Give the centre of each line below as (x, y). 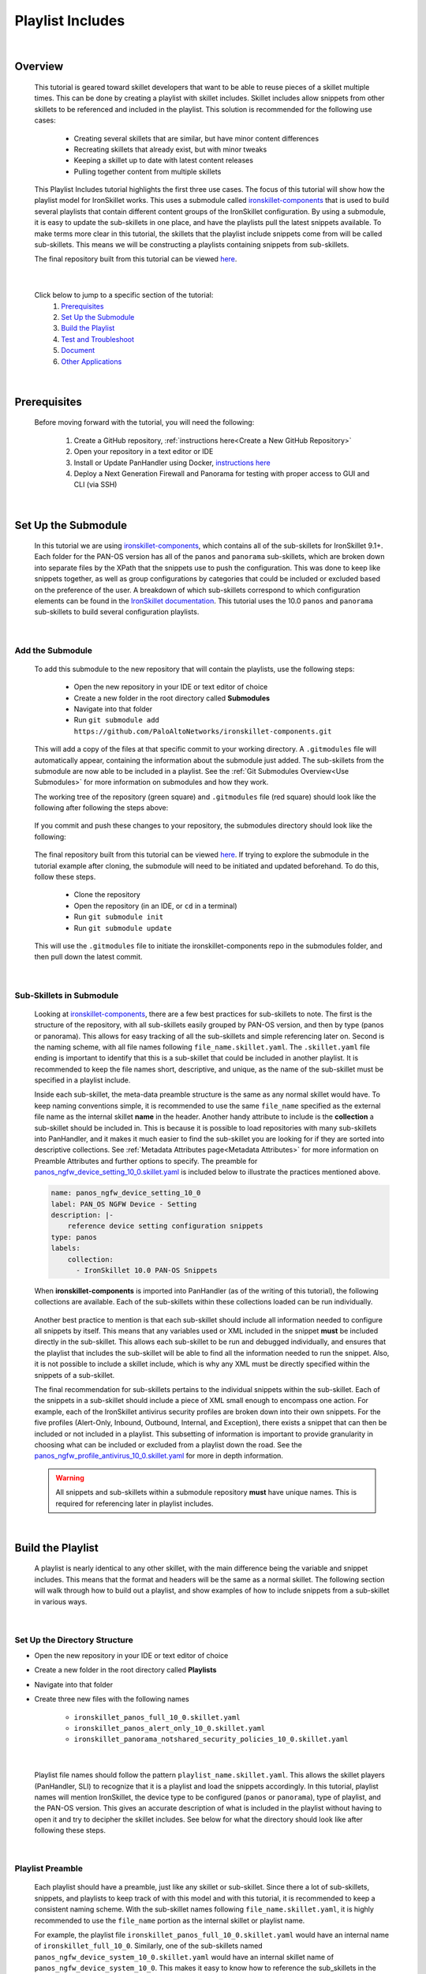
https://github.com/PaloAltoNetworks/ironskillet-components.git (203, 731)
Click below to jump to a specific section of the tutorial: (124, 295)
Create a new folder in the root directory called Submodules (172, 698)
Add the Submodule (54, 650)
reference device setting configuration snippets (165, 1226)
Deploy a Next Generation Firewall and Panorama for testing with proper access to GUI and (222, 473)
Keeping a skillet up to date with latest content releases (164, 160)
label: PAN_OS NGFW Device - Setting (124, 1204)
